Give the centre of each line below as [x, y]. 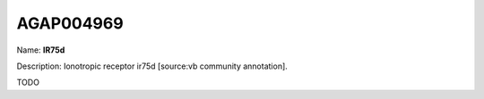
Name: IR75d [41, 50]
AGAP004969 [70, 23]
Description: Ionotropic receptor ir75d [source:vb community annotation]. [152, 66]
